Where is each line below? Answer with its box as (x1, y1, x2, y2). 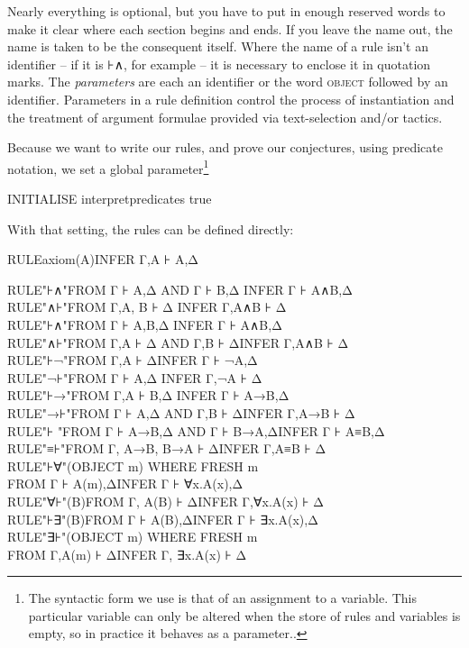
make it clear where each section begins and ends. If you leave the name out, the (7, 19, 453, 38)
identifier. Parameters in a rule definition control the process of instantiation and (7, 89, 455, 108)
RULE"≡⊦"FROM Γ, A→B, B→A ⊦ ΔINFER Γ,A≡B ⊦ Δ (7, 439, 326, 458)
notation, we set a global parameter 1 (7, 156, 209, 178)
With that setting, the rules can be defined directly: (7, 219, 294, 238)
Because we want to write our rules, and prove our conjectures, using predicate (7, 138, 443, 157)
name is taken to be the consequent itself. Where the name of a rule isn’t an (7, 37, 429, 56)
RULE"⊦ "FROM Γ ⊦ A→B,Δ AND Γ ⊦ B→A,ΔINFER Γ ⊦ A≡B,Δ (7, 421, 385, 440)
